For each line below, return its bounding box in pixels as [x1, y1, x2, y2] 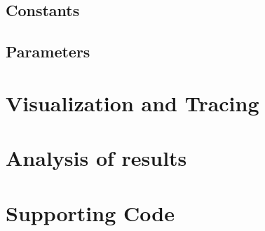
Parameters [6, 41, 90, 62]
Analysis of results [6, 143, 187, 172]
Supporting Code [6, 198, 175, 227]
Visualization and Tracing [6, 88, 259, 117]
